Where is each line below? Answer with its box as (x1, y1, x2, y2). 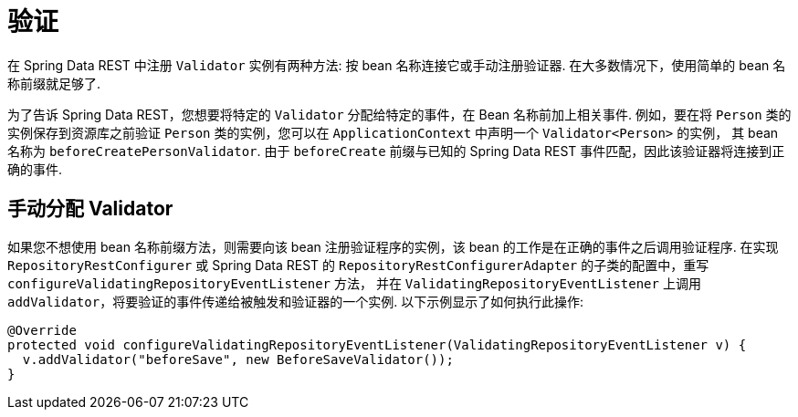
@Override (7, 322, 77, 338)
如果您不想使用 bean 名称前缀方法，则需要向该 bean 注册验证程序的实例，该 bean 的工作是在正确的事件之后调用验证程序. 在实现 (7, 238, 779, 255)
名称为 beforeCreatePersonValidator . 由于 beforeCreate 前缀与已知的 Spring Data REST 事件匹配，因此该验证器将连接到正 (7, 142, 785, 159)
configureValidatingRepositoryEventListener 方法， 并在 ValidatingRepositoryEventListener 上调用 (7, 275, 701, 291)
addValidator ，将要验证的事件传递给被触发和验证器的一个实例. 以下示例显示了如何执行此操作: (7, 293, 584, 309)
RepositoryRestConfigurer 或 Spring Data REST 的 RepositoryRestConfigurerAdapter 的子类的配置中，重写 (7, 256, 709, 273)
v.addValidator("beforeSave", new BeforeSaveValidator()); (22, 351, 454, 367)
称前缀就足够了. (7, 75, 101, 91)
